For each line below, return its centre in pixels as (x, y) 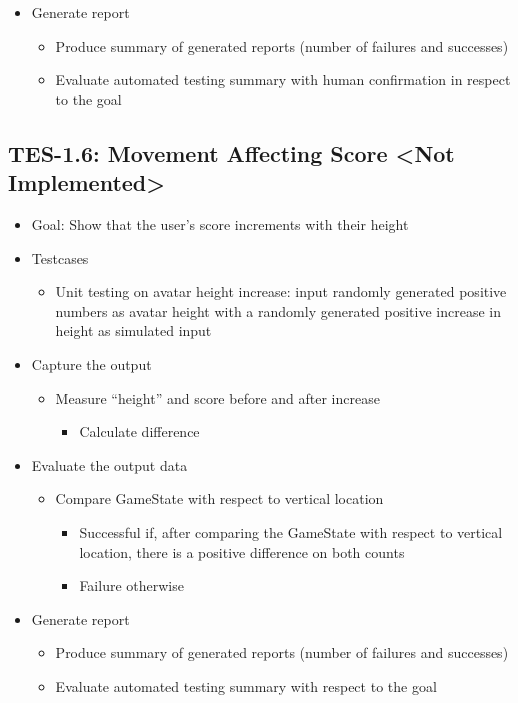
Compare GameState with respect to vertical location (219, 498)
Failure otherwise (131, 585)
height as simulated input (133, 330)
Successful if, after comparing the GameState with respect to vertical (291, 531)
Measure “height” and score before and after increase (217, 397)
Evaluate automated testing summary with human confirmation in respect (283, 79)
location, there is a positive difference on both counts (242, 551)
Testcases (60, 257)
